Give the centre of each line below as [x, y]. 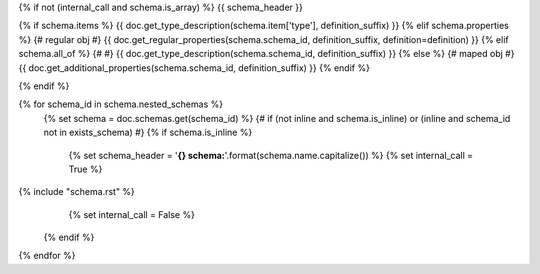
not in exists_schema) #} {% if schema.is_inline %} [148, 132]
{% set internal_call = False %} [131, 214]
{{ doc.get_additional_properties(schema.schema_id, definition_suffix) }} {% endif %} [194, 67]
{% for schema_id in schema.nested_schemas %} [121, 104]
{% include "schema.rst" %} [76, 192]
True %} [85, 169]
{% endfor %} [47, 256]
